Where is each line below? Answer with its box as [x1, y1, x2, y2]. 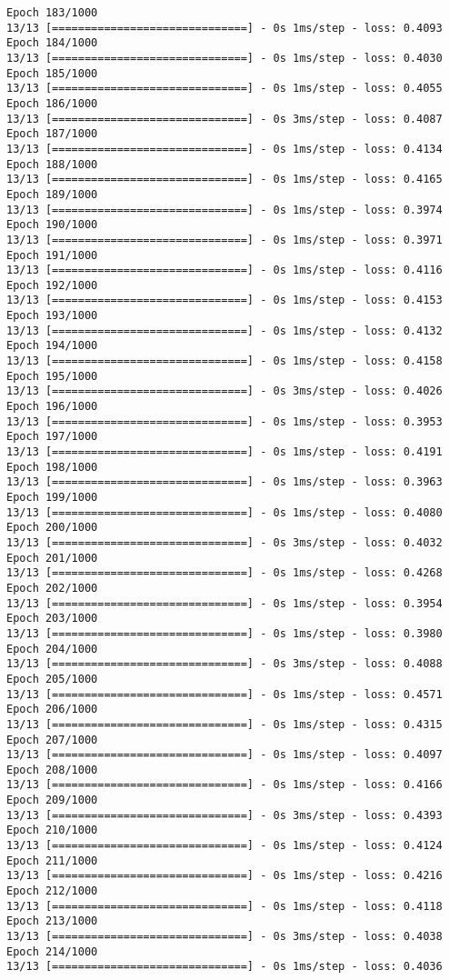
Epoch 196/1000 [6, 400, 98, 414]
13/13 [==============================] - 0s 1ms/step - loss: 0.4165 [6, 173, 443, 186]
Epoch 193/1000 [6, 309, 98, 323]
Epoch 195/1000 [6, 369, 98, 383]
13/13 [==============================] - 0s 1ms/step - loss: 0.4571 [6, 687, 443, 701]
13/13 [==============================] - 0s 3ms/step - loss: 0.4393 [6, 808, 443, 822]
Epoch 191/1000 [6, 248, 98, 262]
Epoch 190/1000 [6, 218, 98, 232]
